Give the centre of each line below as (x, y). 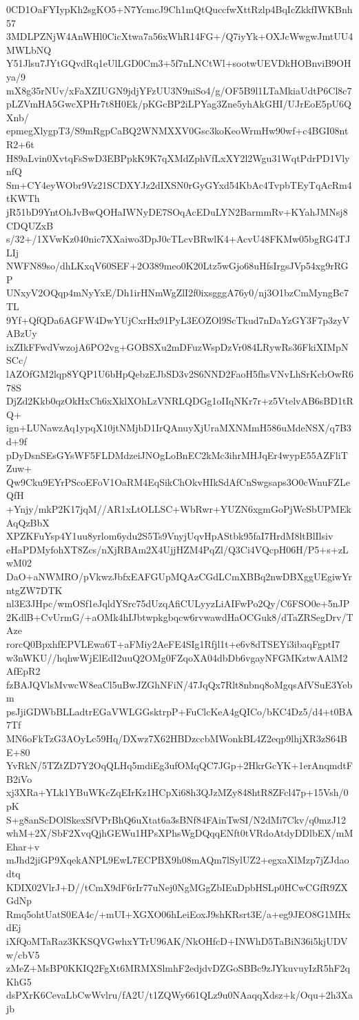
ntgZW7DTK (34, 590)
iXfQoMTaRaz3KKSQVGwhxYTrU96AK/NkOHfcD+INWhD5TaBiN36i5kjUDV (177, 940)
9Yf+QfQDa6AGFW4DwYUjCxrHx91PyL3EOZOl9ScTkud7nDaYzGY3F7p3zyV (178, 319)
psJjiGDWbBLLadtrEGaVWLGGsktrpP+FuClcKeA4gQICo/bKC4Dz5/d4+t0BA (179, 711)
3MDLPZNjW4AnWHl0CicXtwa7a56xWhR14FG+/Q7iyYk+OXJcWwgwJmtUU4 (180, 36)
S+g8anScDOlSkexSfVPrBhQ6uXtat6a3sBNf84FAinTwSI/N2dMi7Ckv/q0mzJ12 (176, 819)
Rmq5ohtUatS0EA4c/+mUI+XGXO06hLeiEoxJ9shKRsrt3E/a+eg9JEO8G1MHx (178, 914)
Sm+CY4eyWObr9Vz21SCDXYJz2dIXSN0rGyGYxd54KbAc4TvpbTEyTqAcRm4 (179, 184)
